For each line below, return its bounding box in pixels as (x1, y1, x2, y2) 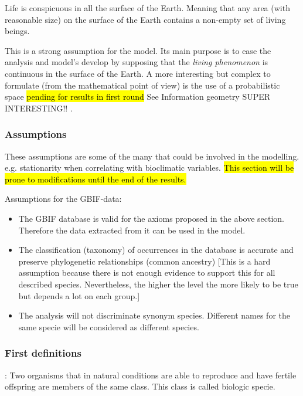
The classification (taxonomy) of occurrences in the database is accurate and (18, 243, 294, 256)
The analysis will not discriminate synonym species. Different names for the (18, 309, 290, 321)
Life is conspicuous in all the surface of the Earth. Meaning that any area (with (5, 2, 290, 13)
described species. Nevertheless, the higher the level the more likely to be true (18, 277, 298, 290)
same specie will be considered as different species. (18, 320, 199, 333)
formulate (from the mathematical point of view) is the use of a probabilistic (5, 79, 280, 91)
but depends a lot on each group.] (18, 289, 140, 302)
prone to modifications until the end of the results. (5, 172, 186, 185)
